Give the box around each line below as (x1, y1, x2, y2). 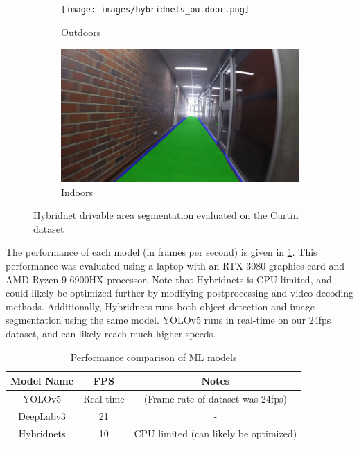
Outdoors (61, 24, 101, 39)
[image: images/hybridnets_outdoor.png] (61, 5, 250, 15)
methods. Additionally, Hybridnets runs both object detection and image (6, 299, 315, 313)
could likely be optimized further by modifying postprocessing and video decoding (6, 285, 354, 300)
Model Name (10, 373, 74, 388)
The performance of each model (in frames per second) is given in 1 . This (6, 245, 317, 259)
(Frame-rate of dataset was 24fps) (143, 391, 287, 406)
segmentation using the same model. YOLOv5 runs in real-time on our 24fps (6, 312, 331, 327)
